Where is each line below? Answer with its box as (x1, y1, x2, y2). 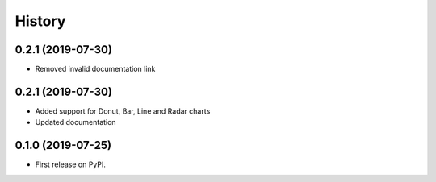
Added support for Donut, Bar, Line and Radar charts (35, 105, 211, 116)
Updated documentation (35, 118, 116, 127)
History (15, 12, 66, 30)
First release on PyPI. (35, 159, 107, 169)
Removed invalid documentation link (35, 64, 156, 74)
